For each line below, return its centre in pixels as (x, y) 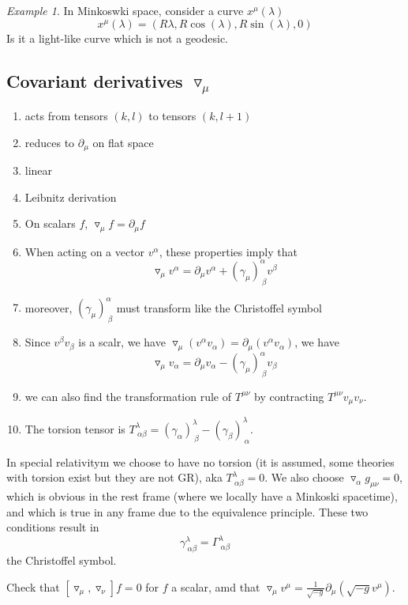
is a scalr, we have (122, 342)
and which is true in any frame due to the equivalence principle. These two (187, 511)
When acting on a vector (85, 251)
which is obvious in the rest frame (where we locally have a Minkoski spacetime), (202, 495)
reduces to (50, 142)
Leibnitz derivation (71, 197)
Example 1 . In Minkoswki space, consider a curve (125, 10)
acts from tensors (66, 116)
